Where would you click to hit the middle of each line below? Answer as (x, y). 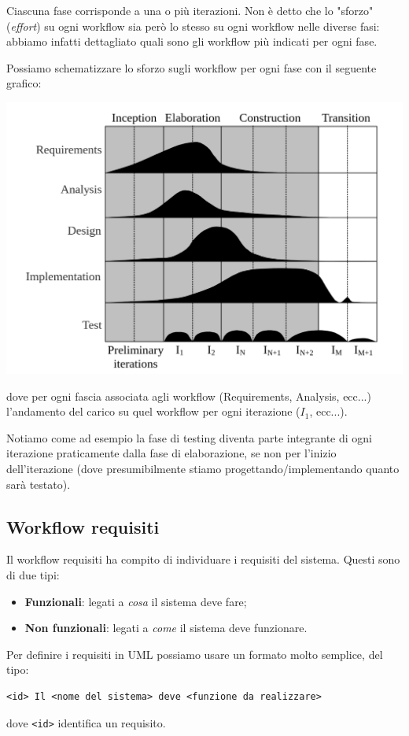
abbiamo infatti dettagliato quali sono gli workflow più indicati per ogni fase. (192, 41)
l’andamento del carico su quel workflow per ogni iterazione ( (153, 411)
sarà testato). (39, 484)
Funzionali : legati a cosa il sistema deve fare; (136, 601)
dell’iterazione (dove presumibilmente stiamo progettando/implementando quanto (203, 468)
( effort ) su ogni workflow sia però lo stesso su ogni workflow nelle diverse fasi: (193, 26)
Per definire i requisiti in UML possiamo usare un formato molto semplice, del (195, 654)
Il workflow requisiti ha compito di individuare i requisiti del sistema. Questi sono (203, 559)
